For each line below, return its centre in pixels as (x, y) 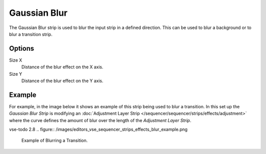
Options (22, 48)
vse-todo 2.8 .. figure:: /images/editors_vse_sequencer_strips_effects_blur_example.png (98, 129)
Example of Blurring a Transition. (55, 141)
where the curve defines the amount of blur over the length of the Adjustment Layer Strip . (100, 120)
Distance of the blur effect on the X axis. (62, 67)
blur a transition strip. (31, 34)
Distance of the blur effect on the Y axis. (62, 81)
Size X (16, 60)
